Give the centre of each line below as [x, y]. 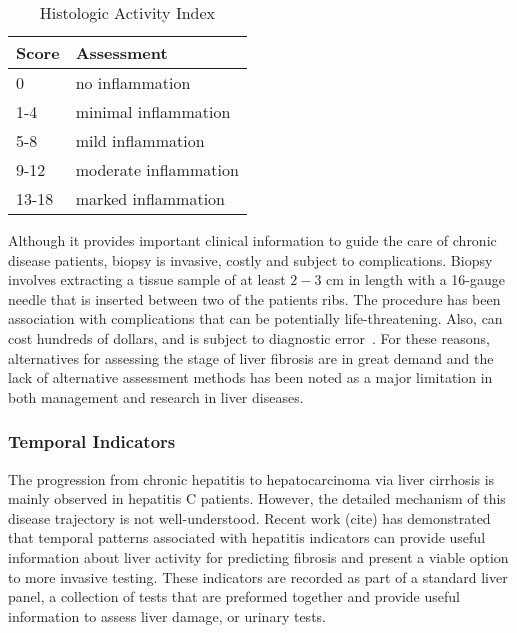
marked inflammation [150, 198]
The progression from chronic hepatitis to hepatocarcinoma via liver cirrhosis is [251, 478]
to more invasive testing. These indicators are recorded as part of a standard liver [258, 576]
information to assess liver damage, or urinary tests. [167, 615]
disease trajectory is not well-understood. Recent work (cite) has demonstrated [249, 517]
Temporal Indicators [92, 441]
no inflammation [133, 82]
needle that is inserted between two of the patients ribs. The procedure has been [254, 298]
